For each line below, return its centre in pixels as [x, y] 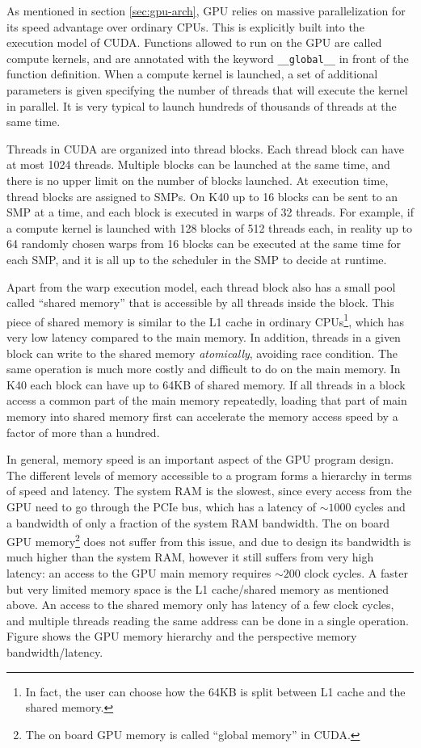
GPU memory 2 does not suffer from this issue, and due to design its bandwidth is [209, 540]
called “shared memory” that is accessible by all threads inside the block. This [200, 303]
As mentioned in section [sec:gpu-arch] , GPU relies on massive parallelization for [206, 11]
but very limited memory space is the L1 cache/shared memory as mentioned [198, 588]
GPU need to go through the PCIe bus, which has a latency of [161, 506]
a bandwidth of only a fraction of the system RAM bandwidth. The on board [198, 522]
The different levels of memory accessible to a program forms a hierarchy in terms [209, 475]
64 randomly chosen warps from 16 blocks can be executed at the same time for [204, 244]
